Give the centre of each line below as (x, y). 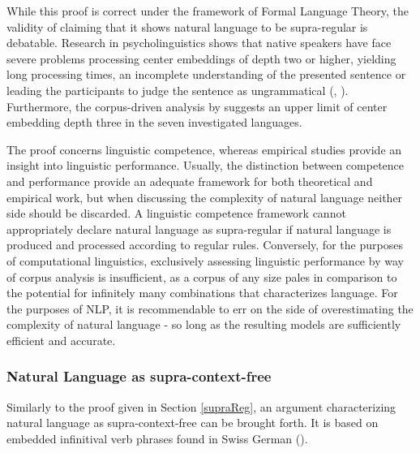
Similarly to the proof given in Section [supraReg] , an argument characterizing (201, 406)
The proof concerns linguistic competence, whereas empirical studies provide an (204, 149)
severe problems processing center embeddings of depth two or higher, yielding (201, 58)
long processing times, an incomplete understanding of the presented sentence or (206, 74)
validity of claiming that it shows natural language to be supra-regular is (187, 26)
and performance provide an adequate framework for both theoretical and (190, 181)
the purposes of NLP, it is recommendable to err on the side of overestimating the (210, 308)
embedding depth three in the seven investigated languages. (154, 122)
